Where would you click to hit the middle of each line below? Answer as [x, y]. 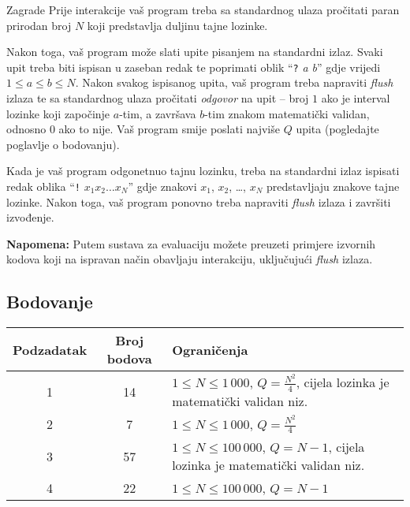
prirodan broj [39, 25]
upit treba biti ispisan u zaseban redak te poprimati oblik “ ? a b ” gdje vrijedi [194, 67]
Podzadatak [50, 349]
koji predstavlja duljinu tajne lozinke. [177, 25]
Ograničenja [210, 349]
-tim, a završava [158, 113]
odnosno [26, 129]
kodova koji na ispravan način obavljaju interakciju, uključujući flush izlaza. [190, 259]
